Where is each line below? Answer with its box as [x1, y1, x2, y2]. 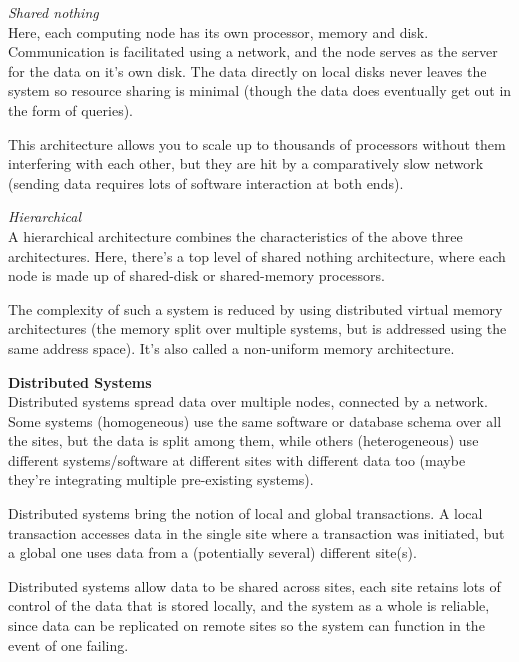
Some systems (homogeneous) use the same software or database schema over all [8, 410, 502, 431]
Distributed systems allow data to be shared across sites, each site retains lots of [8, 575, 501, 596]
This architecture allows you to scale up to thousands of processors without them [8, 133, 506, 154]
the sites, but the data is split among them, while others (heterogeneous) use [8, 430, 479, 451]
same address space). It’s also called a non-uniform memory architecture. [8, 337, 455, 358]
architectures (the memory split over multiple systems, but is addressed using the [8, 318, 507, 339]
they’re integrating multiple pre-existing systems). [8, 469, 314, 490]
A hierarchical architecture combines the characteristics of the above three [8, 225, 463, 246]
